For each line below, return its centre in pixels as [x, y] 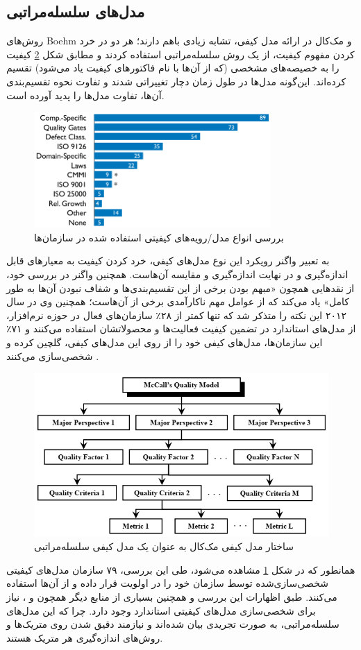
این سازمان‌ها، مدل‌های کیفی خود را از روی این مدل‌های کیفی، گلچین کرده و [165, 342]
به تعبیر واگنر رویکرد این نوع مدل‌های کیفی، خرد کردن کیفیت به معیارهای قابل [168, 260]
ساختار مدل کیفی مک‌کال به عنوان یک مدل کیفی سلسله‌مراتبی [164, 546]
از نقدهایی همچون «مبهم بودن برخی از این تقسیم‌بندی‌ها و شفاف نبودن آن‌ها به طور [180, 288]
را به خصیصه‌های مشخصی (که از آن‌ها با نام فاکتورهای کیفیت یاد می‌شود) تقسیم [173, 68]
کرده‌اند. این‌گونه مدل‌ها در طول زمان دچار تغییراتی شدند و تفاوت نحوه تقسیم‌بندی [176, 81]
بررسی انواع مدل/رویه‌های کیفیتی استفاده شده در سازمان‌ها [159, 237]
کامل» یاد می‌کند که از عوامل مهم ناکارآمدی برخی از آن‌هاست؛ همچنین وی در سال [178, 301]
